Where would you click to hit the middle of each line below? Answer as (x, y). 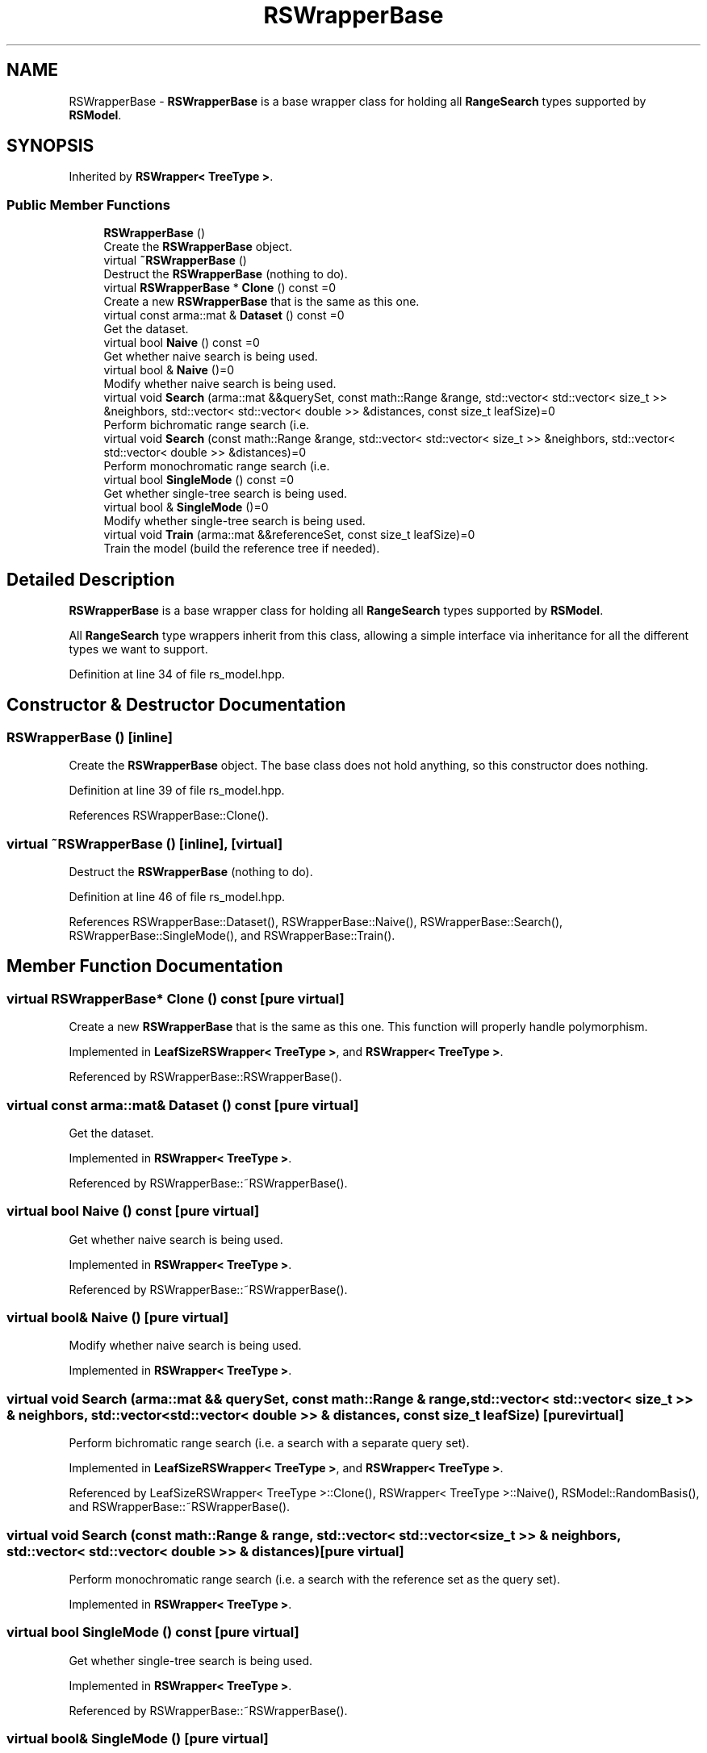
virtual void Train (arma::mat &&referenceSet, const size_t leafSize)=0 (289, 535)
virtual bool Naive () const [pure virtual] (133, 1211)
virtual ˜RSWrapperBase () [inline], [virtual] (145, 843)
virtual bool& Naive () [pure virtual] (118, 1318)
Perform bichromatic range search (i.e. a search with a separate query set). (269, 1443)
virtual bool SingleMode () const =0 (199, 480)
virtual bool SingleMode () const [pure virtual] (153, 1632)
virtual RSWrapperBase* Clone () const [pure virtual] (176, 998)
